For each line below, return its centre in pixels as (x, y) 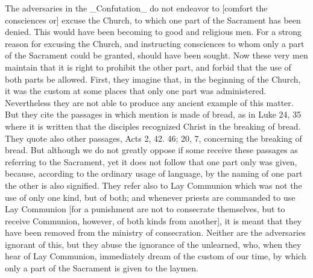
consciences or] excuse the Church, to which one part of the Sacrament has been (153, 20)
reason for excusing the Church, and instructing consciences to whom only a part (155, 43)
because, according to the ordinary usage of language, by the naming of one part (154, 173)
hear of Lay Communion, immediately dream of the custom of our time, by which (156, 256)
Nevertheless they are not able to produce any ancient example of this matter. (149, 102)
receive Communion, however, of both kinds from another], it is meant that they (153, 220)
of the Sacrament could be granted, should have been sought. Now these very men (156, 55)
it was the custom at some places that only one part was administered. (136, 91)
